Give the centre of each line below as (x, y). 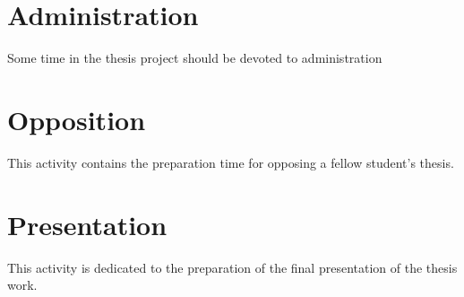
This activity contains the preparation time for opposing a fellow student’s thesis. (231, 162)
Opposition (77, 119)
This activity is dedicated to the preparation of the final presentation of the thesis (232, 267)
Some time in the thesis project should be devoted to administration (195, 58)
